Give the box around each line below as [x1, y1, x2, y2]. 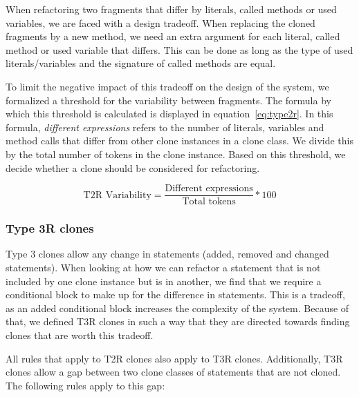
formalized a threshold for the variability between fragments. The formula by [6, 93, 331, 107]
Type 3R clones [6, 220, 94, 237]
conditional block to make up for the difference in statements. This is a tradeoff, [6, 287, 345, 302]
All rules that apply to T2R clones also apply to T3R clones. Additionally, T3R [6, 351, 343, 365]
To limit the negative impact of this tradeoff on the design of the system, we [6, 79, 329, 93]
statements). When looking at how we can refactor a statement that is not [6, 260, 321, 274]
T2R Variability [83, 190, 151, 200]
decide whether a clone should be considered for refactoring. [6, 160, 260, 175]
